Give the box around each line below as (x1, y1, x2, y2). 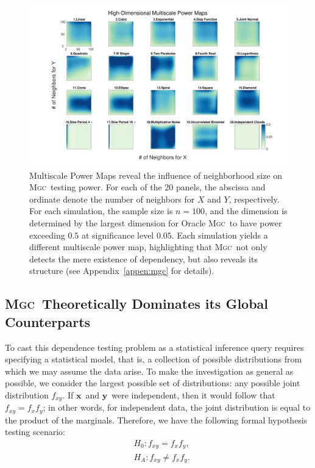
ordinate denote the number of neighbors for (29, 192, 195, 205)
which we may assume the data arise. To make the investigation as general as (5, 364, 294, 377)
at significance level (81, 228, 154, 241)
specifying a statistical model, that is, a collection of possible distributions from (5, 353, 302, 365)
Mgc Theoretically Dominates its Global (5, 294, 269, 313)
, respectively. (228, 192, 280, 205)
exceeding (29, 228, 65, 241)
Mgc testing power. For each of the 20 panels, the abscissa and (29, 181, 266, 193)
